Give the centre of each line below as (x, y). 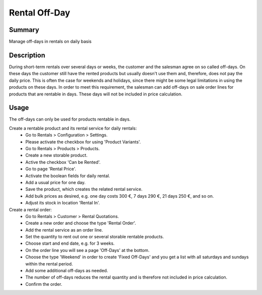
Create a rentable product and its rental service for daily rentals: (73, 128)
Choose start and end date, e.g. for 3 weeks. (70, 243)
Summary (24, 30)
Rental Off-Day (40, 13)
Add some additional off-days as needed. (67, 271)
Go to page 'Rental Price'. (51, 169)
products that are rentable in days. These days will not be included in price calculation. (96, 94)
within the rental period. (49, 264)
